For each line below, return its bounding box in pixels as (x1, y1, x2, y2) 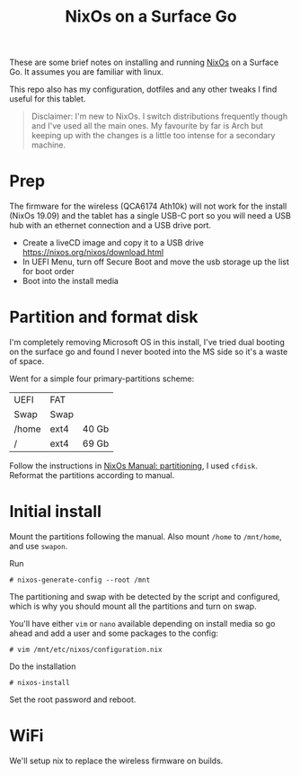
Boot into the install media (22, 276, 119, 287)
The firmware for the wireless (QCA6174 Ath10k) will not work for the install (9, 200, 287, 212)
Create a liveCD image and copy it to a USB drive (22, 237, 204, 248)
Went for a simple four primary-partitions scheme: (9, 373, 195, 384)
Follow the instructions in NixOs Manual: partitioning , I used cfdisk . (9, 460, 258, 471)
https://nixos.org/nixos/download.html (22, 247, 164, 258)
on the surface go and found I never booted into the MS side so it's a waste (9, 346, 288, 357)
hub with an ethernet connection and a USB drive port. (9, 220, 212, 231)
